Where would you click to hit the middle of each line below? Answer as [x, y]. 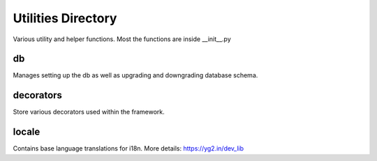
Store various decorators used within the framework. [89, 112]
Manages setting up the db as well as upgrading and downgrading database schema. [135, 75]
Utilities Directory [65, 18]
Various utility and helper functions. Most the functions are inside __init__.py [122, 39]
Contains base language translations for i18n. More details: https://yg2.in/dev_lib [128, 148]
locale [27, 132]
